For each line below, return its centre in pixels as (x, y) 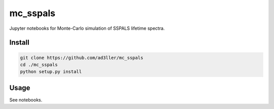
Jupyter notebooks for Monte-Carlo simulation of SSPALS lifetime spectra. (87, 28)
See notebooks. (26, 100)
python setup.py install (51, 72)
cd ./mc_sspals (39, 65)
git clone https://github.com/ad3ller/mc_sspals (82, 58)
